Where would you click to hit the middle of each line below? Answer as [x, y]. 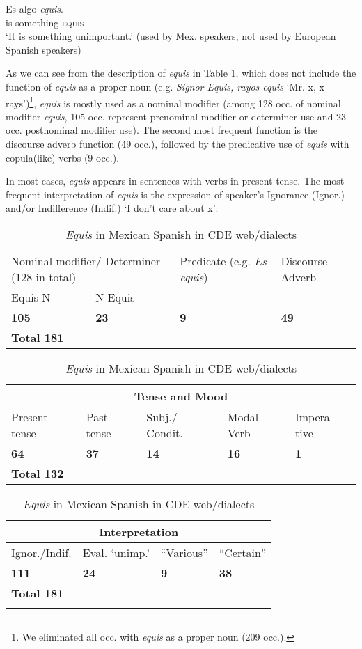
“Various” [184, 552]
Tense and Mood [181, 396]
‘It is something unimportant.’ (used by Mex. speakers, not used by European [171, 36]
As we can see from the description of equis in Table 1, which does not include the [181, 73]
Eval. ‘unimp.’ [116, 552]
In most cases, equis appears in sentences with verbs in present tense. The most [175, 181]
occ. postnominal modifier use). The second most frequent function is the [162, 130]
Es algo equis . [34, 8]
